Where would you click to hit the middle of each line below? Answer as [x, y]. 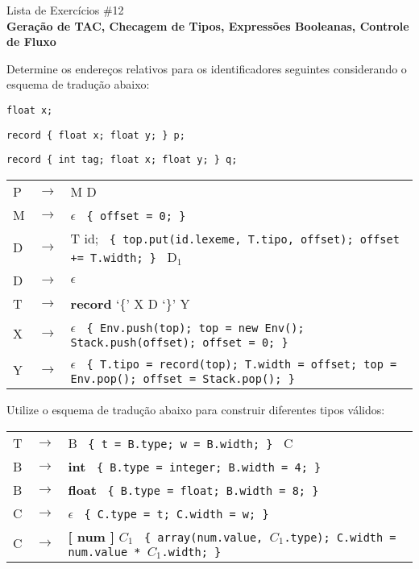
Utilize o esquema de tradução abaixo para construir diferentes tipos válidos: [196, 409]
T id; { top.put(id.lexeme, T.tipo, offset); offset [235, 238]
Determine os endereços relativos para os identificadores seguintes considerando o [207, 68]
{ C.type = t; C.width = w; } [176, 514]
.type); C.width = [340, 537]
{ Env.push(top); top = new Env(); [195, 328]
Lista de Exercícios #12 [65, 10]
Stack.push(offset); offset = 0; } [179, 342]
